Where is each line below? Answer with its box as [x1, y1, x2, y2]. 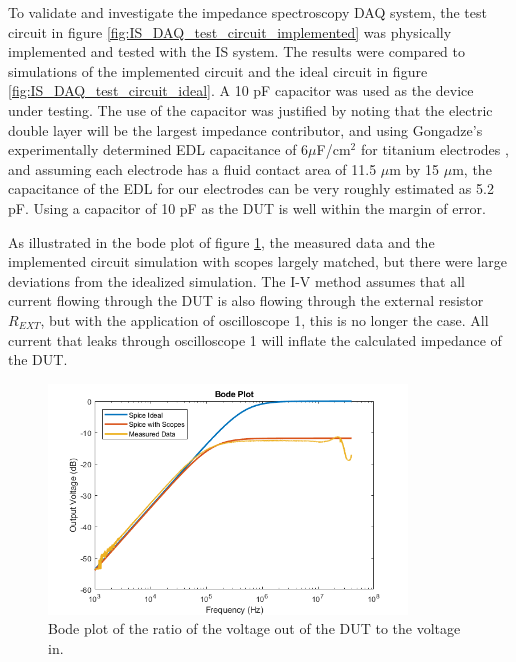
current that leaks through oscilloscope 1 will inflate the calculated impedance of [8, 329, 502, 350]
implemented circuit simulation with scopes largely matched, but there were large [8, 251, 507, 272]
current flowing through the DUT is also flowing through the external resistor [8, 290, 484, 311]
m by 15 [389, 158, 440, 179]
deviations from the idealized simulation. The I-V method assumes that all [8, 270, 465, 291]
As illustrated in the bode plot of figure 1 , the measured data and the [8, 231, 435, 252]
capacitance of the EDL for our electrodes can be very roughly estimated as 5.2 [8, 178, 494, 199]
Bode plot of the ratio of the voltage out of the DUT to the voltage [48, 618, 461, 639]
